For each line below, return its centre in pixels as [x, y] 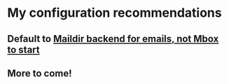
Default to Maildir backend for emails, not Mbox [113, 39]
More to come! [40, 73]
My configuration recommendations [114, 13]
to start [23, 49]
